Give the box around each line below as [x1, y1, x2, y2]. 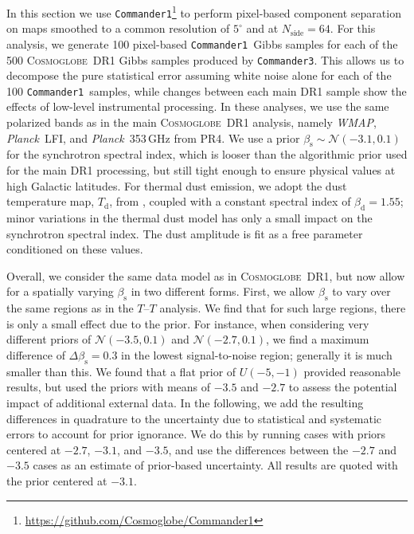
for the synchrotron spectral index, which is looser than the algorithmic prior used [6, 146, 408, 163]
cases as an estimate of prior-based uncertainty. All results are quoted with [33, 457, 398, 473]
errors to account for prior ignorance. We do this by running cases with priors [6, 426, 386, 442]
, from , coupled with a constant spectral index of [109, 193, 351, 210]
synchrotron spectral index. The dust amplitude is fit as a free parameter [6, 225, 363, 241]
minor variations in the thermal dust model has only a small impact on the [6, 210, 373, 226]
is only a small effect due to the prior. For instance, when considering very [6, 315, 369, 332]
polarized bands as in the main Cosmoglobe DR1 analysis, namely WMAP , [6, 114, 377, 131]
